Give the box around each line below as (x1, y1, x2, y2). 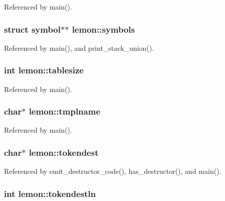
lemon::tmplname (29, 105, 101, 118)
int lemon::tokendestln (4, 187, 96, 199)
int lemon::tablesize (4, 64, 84, 76)
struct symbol (4, 23, 61, 35)
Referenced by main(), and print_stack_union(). (4, 42, 154, 53)
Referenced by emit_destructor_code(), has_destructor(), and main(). (4, 166, 221, 176)
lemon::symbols (72, 23, 135, 35)
